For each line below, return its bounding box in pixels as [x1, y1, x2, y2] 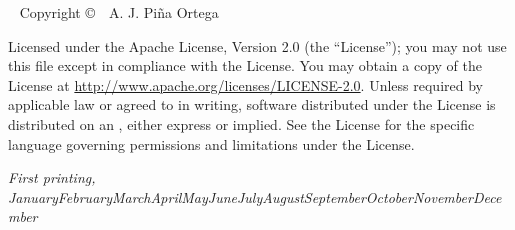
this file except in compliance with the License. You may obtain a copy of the [8, 55, 482, 76]
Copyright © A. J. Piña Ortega [19, 2, 219, 22]
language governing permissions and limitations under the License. [8, 133, 415, 154]
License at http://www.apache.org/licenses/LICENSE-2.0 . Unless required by [8, 74, 483, 95]
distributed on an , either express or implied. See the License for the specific [8, 113, 475, 134]
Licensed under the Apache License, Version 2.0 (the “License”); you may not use [8, 35, 507, 56]
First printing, [8, 167, 96, 188]
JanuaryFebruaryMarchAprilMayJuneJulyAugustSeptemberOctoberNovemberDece [8, 186, 502, 207]
